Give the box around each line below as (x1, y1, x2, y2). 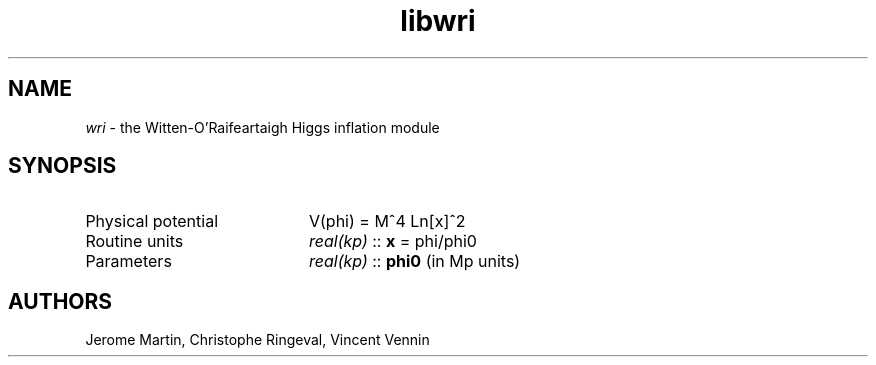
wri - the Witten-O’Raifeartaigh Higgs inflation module (85, 118, 440, 136)
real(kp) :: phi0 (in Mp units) (308, 251, 521, 272)
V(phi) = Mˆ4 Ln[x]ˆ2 (308, 211, 466, 232)
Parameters (85, 251, 172, 272)
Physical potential (85, 211, 219, 232)
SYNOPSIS (8, 153, 117, 179)
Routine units (85, 231, 184, 252)
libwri (400, 4, 476, 38)
